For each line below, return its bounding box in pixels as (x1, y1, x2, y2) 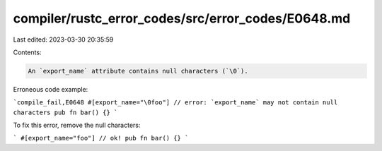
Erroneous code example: (13, 85, 88, 93)
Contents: (13, 48, 42, 56)
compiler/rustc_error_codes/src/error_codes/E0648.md (13, 11, 351, 26)
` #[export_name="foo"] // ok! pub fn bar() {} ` (13, 134, 189, 143)
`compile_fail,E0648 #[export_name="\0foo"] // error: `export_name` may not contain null (13, 99, 338, 107)
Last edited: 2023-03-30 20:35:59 (13, 35, 114, 44)
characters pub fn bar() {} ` (13, 108, 118, 116)
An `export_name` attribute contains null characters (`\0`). (28, 67, 248, 75)
